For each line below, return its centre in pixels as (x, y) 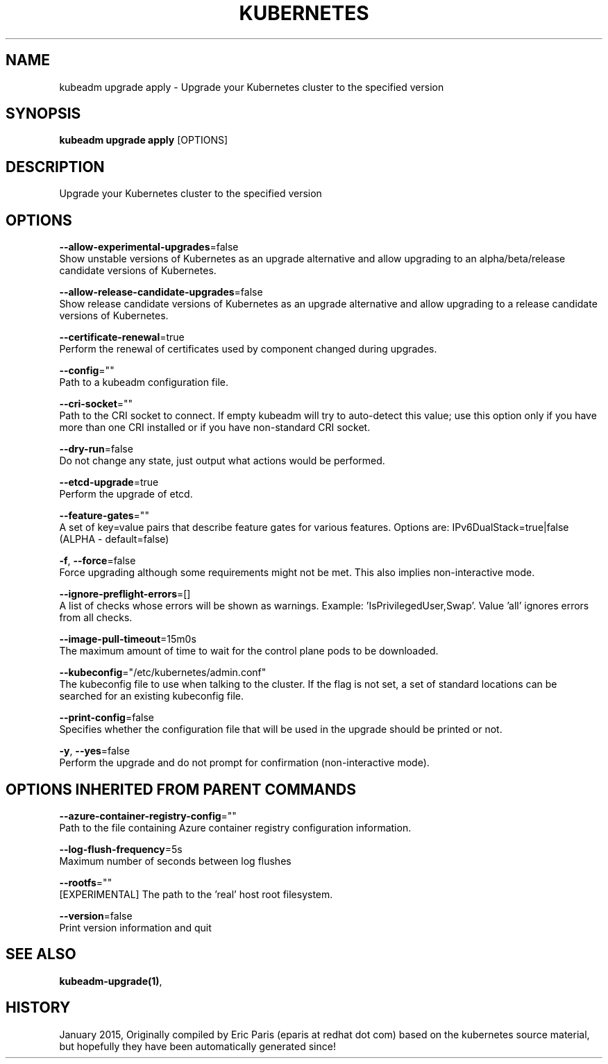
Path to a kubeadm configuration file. (144, 382)
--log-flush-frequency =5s (121, 849)
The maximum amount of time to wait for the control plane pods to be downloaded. (249, 651)
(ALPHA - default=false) (114, 539)
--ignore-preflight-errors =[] (125, 594)
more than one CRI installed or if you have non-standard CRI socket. (215, 428)
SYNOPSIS (43, 114)
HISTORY (38, 1008)
